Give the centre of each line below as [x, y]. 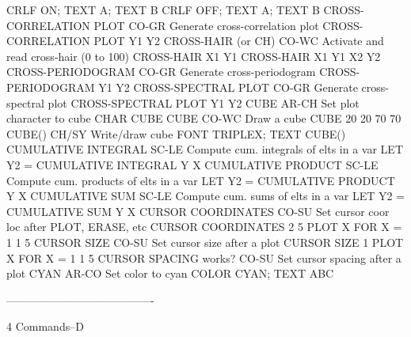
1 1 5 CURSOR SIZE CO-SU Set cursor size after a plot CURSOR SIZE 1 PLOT [205, 242]
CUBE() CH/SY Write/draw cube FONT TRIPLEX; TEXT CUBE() [176, 133]
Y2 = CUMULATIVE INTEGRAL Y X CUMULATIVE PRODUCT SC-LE [192, 164]
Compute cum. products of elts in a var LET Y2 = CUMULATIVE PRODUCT [201, 180]
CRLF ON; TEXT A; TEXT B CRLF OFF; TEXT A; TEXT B [163, 9]
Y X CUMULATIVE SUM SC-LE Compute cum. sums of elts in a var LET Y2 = [206, 196]
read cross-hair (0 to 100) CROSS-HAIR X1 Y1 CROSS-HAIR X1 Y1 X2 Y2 [194, 56]
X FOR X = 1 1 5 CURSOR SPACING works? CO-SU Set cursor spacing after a [204, 257]
